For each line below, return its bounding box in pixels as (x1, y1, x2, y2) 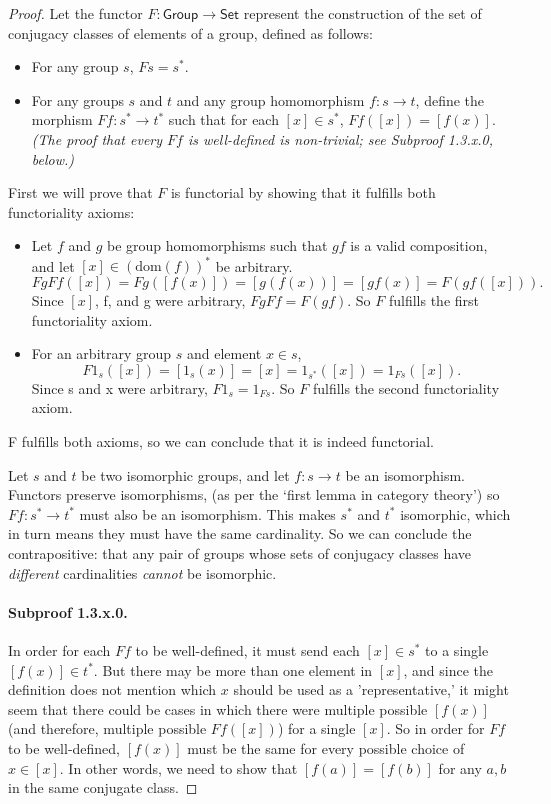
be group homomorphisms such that (107, 235, 328, 256)
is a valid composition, (350, 235, 488, 256)
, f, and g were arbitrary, (95, 290, 246, 311)
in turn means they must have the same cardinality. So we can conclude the (8, 523, 472, 544)
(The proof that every (31, 128, 163, 149)
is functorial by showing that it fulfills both (170, 182, 436, 203)
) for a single (277, 718, 356, 739)
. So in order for (386, 718, 485, 739)
